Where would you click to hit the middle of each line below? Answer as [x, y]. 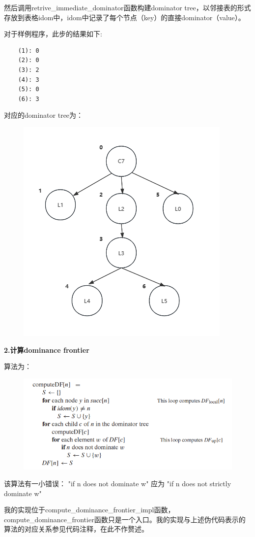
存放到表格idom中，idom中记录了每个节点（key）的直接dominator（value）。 [125, 17]
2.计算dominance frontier [47, 350]
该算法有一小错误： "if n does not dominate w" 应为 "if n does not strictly [118, 483]
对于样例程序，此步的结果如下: [53, 34]
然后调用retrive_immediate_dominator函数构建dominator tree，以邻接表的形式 [127, 7]
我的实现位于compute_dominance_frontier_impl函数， [89, 510]
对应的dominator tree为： [44, 115]
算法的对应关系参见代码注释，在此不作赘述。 [76, 529]
